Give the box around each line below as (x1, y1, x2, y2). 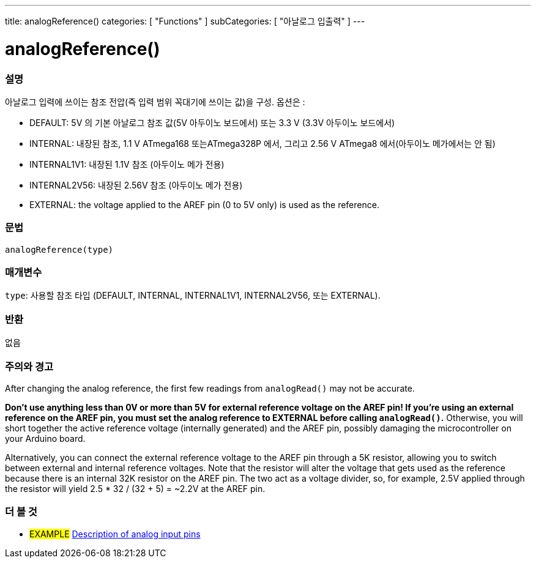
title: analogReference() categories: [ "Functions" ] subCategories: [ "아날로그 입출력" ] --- (5, 16, 365, 26)
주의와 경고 (5, 360, 54, 373)
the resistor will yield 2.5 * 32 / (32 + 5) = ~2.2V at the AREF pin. (5, 483, 266, 494)
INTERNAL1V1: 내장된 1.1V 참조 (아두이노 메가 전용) (29, 158, 225, 170)
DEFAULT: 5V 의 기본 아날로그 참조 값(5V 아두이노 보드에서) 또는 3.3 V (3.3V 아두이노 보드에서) (29, 117, 395, 128)
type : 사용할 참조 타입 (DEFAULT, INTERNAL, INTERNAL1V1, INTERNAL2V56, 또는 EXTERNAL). (5, 290, 381, 301)
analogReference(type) (5, 244, 114, 255)
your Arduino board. (5, 433, 86, 444)
